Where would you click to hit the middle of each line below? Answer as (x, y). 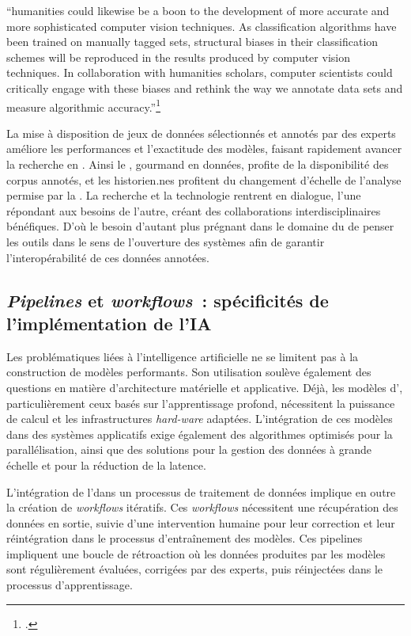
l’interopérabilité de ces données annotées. (108, 257)
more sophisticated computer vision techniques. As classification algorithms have (202, 26)
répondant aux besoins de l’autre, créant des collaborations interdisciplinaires (194, 210)
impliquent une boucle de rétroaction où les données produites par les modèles (196, 553)
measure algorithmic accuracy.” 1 (84, 105)
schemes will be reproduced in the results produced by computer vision (178, 57)
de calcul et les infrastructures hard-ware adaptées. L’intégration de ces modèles (200, 419)
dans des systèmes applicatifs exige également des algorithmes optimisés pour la (200, 434)
